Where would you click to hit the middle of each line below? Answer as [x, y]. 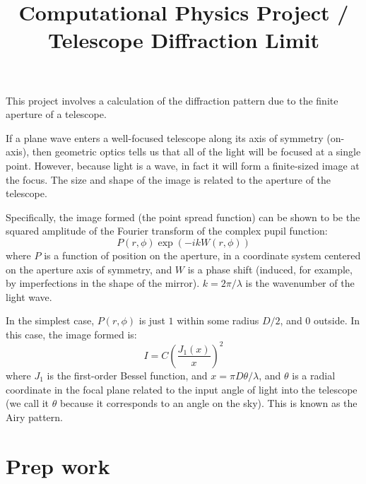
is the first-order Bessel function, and [127, 375]
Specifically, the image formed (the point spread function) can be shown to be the [183, 217]
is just [152, 320]
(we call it [28, 403]
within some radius [218, 320]
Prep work [58, 465]
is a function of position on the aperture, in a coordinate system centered [202, 255]
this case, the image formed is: [71, 334]
